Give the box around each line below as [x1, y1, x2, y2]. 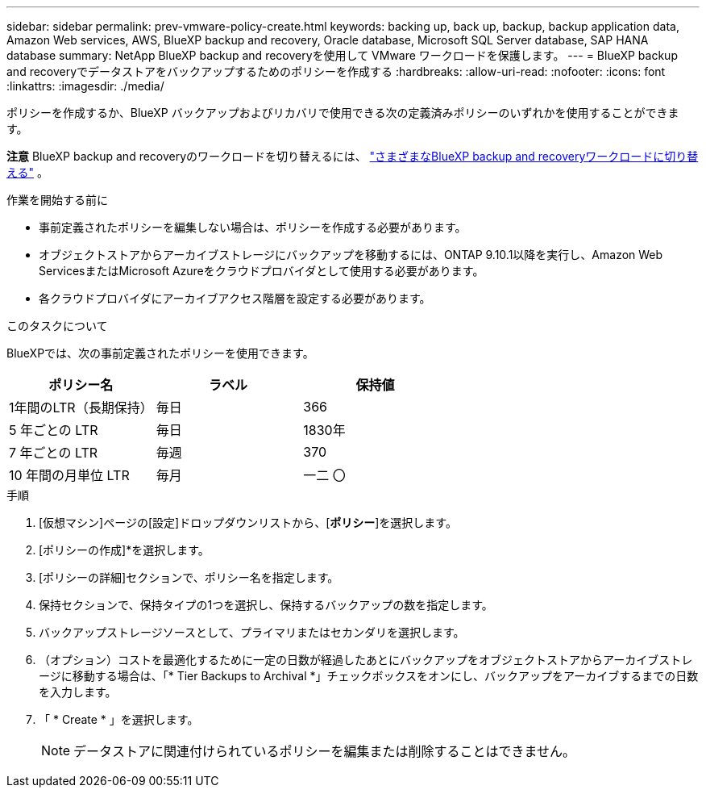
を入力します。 [39, 685, 117, 699]
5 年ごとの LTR [9, 422, 98, 438]
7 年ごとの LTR [9, 445, 98, 461]
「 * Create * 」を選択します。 [39, 713, 199, 726]
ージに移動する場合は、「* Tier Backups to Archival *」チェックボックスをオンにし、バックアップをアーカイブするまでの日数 [39, 669, 699, 683]
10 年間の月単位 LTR [9, 467, 130, 483]
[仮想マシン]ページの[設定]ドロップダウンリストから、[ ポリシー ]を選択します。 [39, 516, 457, 529]
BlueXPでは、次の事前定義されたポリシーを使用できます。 [6, 346, 314, 360]
